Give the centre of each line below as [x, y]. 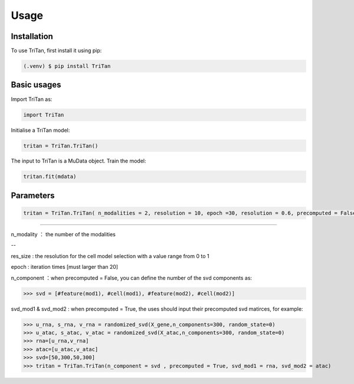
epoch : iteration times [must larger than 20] [64, 267]
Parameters [33, 195]
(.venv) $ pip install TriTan [67, 66]
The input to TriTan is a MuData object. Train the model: [79, 161]
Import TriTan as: [32, 99]
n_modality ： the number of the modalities [63, 235]
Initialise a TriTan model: [40, 130]
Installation [32, 36]
